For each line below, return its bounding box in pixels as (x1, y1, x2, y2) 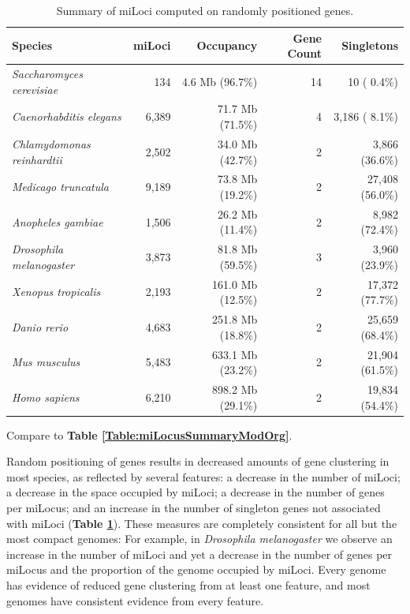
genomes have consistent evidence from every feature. (6, 592, 264, 608)
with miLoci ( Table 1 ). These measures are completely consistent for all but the (6, 515, 397, 531)
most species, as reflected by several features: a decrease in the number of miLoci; (6, 468, 401, 485)
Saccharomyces (12, 66, 83, 82)
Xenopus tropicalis (12, 283, 101, 300)
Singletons (341, 37, 398, 54)
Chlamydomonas (12, 135, 91, 152)
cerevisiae (12, 80, 58, 97)
